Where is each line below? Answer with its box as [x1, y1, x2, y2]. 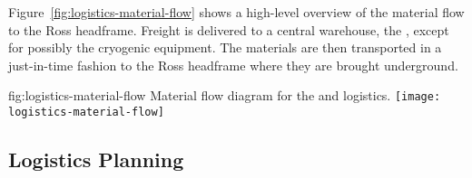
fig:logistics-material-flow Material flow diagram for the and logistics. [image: [8, 86, 441, 105]
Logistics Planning [8, 145, 184, 173]
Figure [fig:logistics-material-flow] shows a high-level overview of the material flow [8, 3, 465, 21]
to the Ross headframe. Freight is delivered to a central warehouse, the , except [8, 20, 449, 39]
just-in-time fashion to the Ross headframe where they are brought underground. [8, 55, 458, 74]
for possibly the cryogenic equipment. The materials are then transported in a [8, 38, 442, 57]
